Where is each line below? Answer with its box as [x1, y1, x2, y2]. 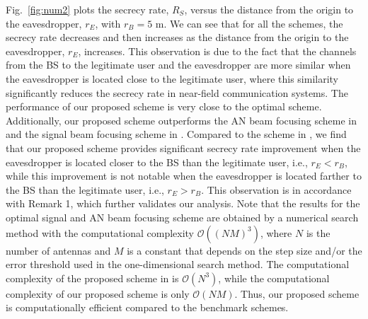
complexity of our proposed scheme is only [6, 286, 190, 301]
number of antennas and [6, 243, 111, 257]
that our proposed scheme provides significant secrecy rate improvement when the [6, 140, 361, 155]
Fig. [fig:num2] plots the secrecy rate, [6, 2, 169, 16]
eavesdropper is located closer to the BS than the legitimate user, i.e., [6, 154, 308, 169]
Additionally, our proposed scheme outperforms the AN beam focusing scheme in [6, 112, 357, 127]
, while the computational [218, 270, 330, 285]
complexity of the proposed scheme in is [6, 270, 179, 285]
